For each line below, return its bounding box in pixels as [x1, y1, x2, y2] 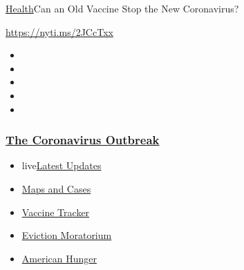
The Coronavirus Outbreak [6, 131, 160, 148]
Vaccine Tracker [21, 204, 90, 219]
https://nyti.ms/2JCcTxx [6, 24, 113, 39]
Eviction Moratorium [21, 228, 112, 242]
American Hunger [21, 251, 97, 265]
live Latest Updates [21, 158, 102, 173]
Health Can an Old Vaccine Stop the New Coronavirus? [6, 1, 239, 15]
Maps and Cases [21, 181, 91, 195]
